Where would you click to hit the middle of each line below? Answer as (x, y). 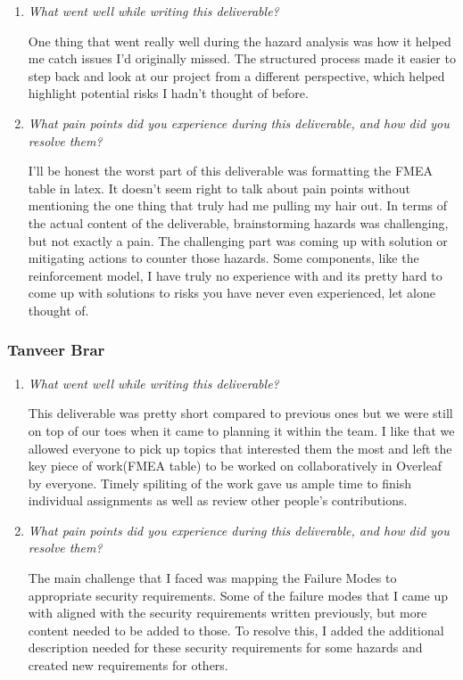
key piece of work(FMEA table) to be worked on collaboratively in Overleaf (235, 466)
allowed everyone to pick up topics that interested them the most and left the (240, 448)
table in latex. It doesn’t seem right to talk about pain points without (219, 188)
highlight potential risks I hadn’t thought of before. (168, 93)
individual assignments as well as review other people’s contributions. (218, 500)
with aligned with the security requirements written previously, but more (227, 613)
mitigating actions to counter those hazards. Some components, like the (223, 258)
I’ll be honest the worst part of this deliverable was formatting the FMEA (230, 171)
